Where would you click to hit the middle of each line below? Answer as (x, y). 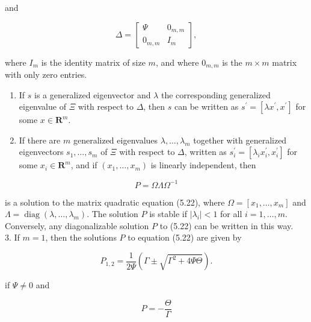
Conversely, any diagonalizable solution (77, 225)
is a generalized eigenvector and (93, 94)
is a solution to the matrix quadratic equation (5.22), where (115, 202)
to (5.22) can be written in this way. (226, 225)
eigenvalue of (42, 106)
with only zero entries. (46, 74)
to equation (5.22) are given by (185, 237)
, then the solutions (81, 237)
